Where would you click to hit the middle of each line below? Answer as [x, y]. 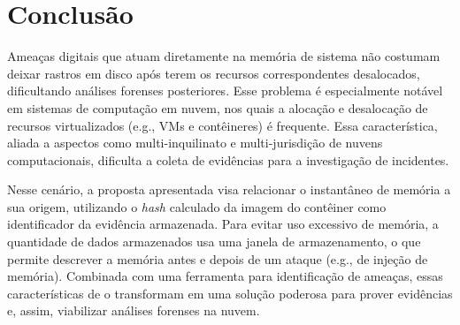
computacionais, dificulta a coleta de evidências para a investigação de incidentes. [228, 159]
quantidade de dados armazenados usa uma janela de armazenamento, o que [214, 242]
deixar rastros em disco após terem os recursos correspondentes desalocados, [214, 73]
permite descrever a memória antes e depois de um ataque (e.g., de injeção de [218, 258]
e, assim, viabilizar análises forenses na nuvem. [134, 310]
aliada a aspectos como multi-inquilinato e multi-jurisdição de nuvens [195, 143]
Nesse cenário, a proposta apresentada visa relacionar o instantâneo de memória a [229, 189]
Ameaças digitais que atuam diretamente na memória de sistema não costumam [224, 56]
